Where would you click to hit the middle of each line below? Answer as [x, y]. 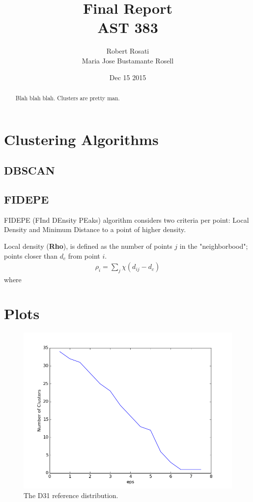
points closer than [31, 255]
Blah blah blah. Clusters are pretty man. [68, 98]
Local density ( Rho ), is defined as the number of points [88, 246]
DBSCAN [29, 170]
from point [84, 255]
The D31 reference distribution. [71, 495]
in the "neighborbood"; [214, 246]
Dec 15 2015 [128, 77]
